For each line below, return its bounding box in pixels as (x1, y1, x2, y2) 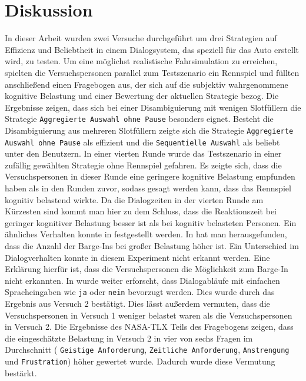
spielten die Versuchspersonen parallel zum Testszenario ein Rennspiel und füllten (5, 66, 300, 78)
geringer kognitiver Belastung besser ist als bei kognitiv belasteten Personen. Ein (5, 216, 297, 228)
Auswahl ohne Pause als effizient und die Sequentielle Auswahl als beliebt (5, 135, 280, 148)
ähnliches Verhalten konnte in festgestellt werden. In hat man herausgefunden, (5, 228, 287, 240)
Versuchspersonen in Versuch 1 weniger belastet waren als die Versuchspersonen (5, 309, 292, 321)
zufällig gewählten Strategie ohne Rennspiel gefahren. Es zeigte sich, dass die (5, 158, 282, 171)
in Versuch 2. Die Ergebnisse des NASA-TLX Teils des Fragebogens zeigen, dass (5, 320, 294, 333)
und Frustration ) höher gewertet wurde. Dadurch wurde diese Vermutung (5, 355, 275, 367)
